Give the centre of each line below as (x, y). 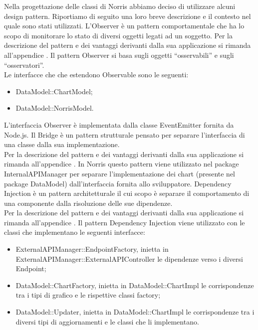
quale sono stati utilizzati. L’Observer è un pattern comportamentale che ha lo (124, 26)
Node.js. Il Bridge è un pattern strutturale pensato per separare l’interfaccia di (125, 134)
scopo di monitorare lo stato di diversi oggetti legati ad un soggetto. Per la (118, 35)
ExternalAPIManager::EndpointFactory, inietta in (92, 249)
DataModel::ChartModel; (54, 91)
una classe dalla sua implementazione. (62, 144)
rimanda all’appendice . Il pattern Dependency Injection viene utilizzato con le (125, 222)
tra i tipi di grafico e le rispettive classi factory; (88, 295)
